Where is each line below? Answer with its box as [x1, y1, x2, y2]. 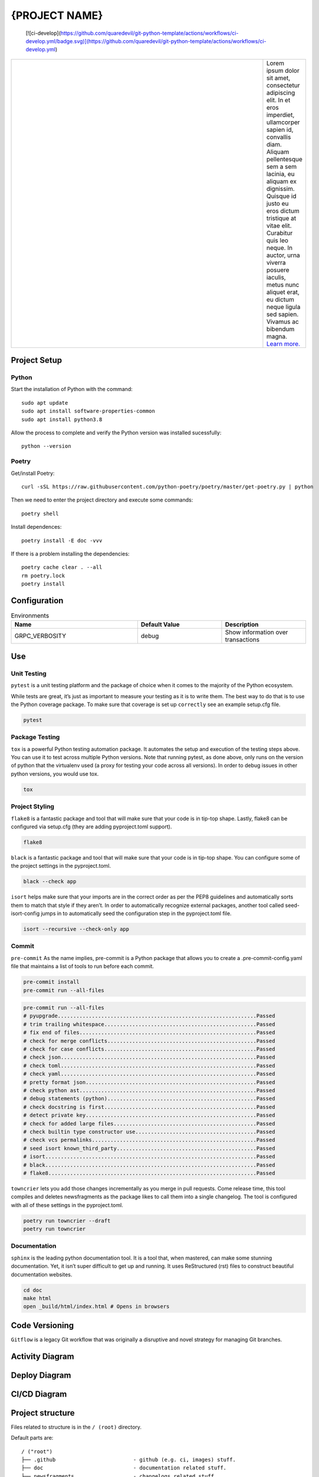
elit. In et [266, 96, 291, 104]
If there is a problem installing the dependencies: [11, 550, 130, 557]
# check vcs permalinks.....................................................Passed [23, 1137, 275, 1143]
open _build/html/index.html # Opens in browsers [23, 1303, 170, 1310]
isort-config [11, 910, 40, 917]
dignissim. [266, 184, 295, 193]
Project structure [11, 1408, 75, 1418]
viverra [266, 258, 286, 266]
